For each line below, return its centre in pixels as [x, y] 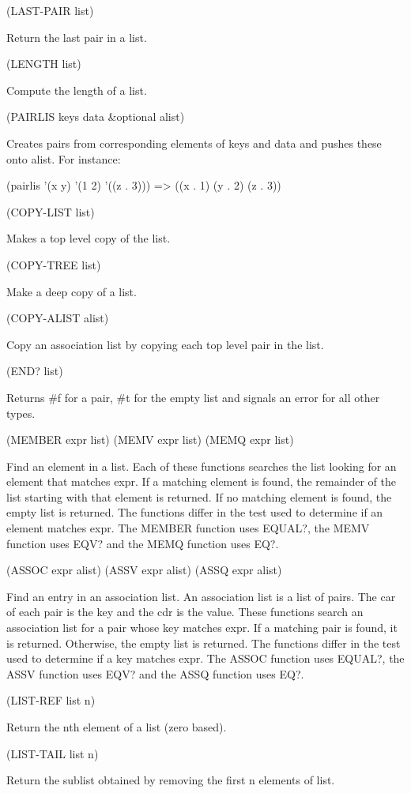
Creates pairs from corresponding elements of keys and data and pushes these [194, 143]
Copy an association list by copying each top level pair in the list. [165, 344]
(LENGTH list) [44, 64]
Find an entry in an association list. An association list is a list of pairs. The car [201, 596]
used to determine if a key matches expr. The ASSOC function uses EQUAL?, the [205, 658]
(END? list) [35, 371]
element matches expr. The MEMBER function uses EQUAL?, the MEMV [188, 528]
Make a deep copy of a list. [72, 291]
